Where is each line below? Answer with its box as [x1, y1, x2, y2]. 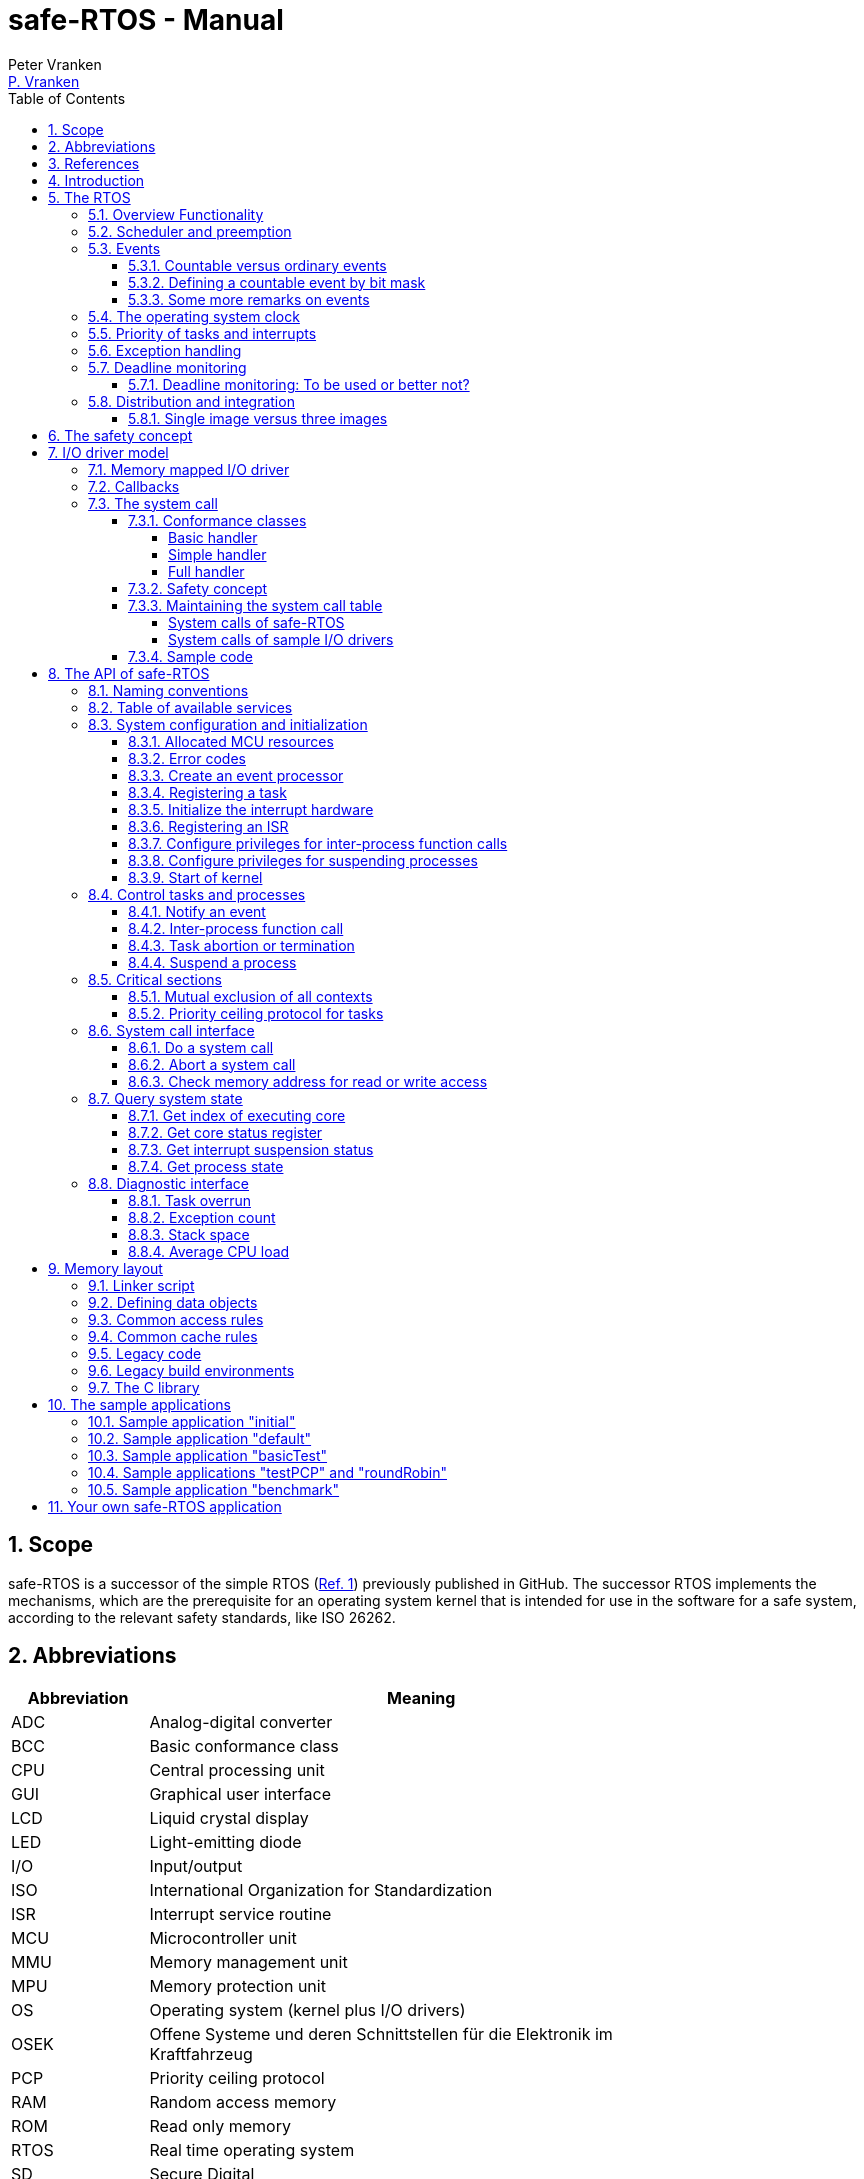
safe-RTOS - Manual [8, 3, 284, 37]
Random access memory [149, 2092, 337, 2113]
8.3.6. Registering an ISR [128, 817, 289, 835]
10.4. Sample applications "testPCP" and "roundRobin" [88, 1463, 448, 1481]
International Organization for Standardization [149, 1880, 493, 1901]
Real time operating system [149, 2140, 355, 2161]
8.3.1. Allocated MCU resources [128, 732, 334, 750]
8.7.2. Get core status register [128, 1123, 323, 1141]
